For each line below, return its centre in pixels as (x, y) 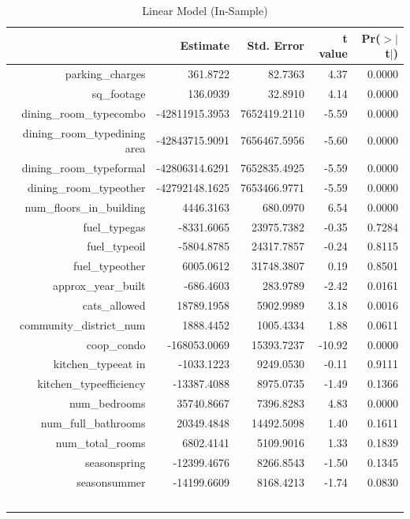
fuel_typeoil (116, 246)
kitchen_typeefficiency (91, 384)
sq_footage (119, 93)
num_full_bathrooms (93, 422)
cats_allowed (114, 305)
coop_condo (116, 344)
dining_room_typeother (87, 187)
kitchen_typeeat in (99, 364)
